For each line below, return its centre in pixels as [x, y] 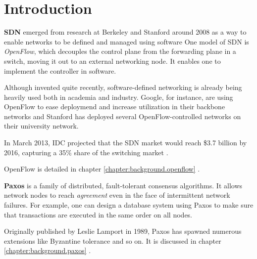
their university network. [41, 126]
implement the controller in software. [60, 70]
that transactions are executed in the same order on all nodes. [98, 214]
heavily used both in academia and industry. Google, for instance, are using [119, 97]
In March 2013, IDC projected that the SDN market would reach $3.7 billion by [126, 143]
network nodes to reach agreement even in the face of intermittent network [117, 195]
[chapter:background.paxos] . [48, 250]
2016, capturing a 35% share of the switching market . [86, 152]
